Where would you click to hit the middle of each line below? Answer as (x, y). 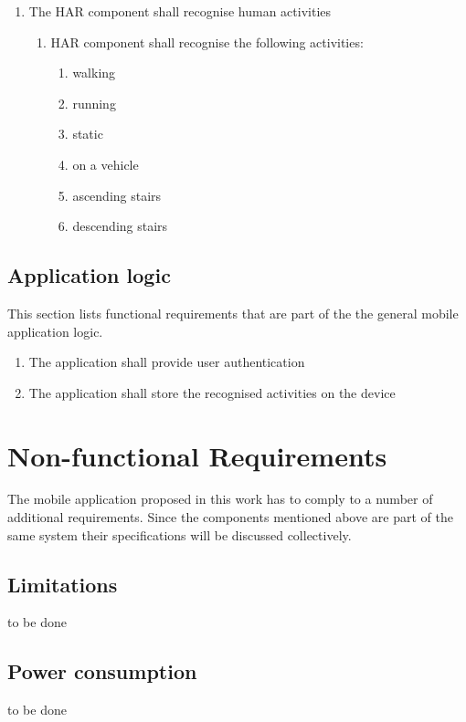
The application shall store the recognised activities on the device (212, 392)
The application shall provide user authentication (167, 362)
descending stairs (120, 226)
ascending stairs (117, 195)
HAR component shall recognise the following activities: (207, 42)
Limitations (63, 584)
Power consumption (102, 671)
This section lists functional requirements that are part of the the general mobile (233, 313)
